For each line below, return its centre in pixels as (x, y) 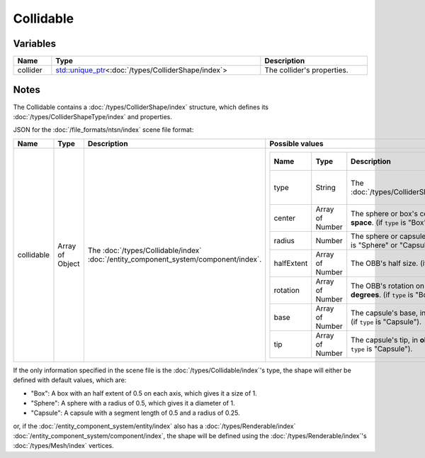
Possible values (296, 143)
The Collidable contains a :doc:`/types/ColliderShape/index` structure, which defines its (141, 107)
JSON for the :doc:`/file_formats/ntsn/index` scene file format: (103, 130)
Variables (35, 44)
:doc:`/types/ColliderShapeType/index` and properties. (93, 116)
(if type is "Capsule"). (386, 321)
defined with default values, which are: (70, 380)
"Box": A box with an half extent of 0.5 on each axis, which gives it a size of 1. (144, 393)
